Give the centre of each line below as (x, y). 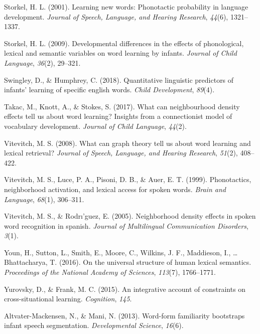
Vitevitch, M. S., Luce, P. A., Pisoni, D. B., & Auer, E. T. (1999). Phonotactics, (128, 179)
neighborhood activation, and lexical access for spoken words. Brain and (115, 189)
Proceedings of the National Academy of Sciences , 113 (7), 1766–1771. (110, 272)
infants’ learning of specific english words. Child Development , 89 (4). (109, 90)
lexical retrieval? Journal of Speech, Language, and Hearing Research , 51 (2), (121, 153)
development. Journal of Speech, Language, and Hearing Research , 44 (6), (116, 16)
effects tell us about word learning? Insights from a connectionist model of (118, 116)
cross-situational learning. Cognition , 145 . (68, 299)
